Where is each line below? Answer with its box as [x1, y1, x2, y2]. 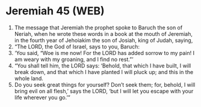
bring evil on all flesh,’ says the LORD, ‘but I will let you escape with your [14, 87, 194, 94]
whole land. [14, 75, 43, 82]
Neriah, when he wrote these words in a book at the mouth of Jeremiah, [14, 30, 193, 37]
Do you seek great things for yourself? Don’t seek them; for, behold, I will [14, 81, 196, 88]
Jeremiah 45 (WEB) [5, 4, 105, 18]
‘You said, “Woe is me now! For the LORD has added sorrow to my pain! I [14, 49, 195, 56]
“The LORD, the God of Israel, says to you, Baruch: [14, 43, 140, 50]
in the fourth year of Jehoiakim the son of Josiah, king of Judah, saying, [14, 36, 193, 44]
